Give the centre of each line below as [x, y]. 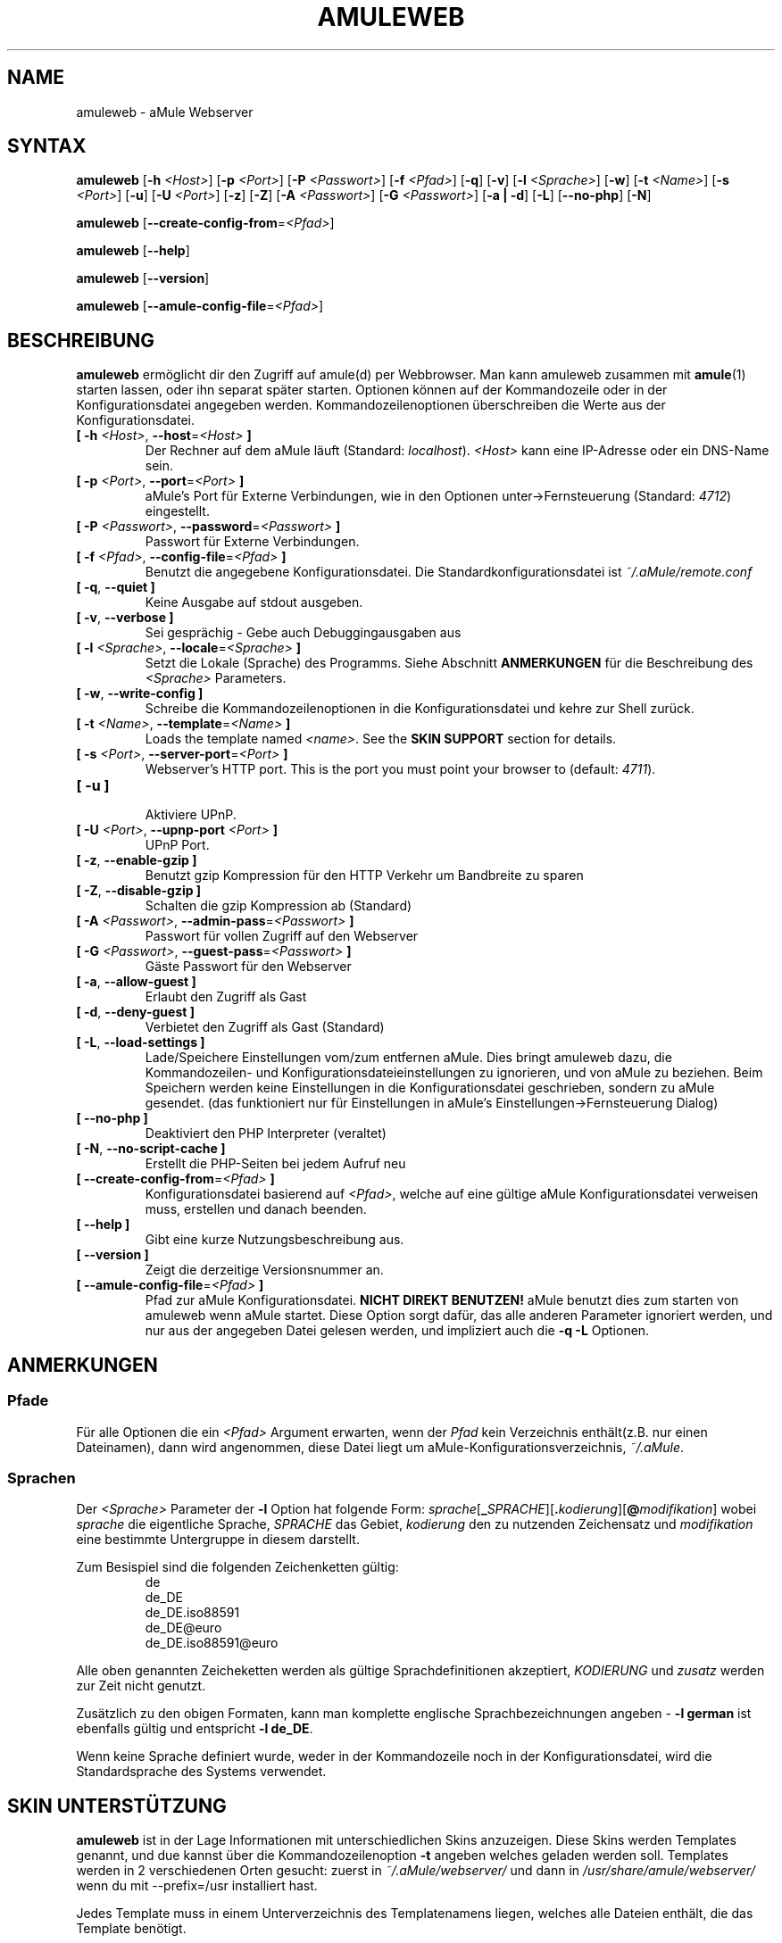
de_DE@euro [183, 1628]
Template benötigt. [131, 1929]
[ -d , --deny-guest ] [135, 1012]
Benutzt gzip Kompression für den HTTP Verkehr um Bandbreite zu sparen [364, 876]
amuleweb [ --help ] [133, 251]
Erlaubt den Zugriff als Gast [226, 997]
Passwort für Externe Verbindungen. [252, 542]
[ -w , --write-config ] [140, 693]
